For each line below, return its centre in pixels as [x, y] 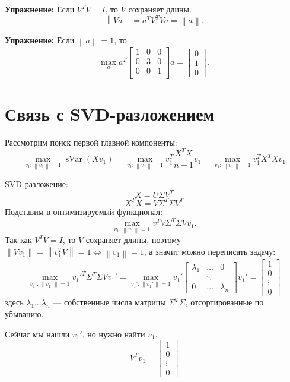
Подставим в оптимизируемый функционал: [84, 211]
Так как [18, 240]
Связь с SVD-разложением [110, 113]
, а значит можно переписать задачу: [210, 251]
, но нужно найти [114, 334]
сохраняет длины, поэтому [133, 240]
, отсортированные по [224, 302]
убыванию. [24, 313]
